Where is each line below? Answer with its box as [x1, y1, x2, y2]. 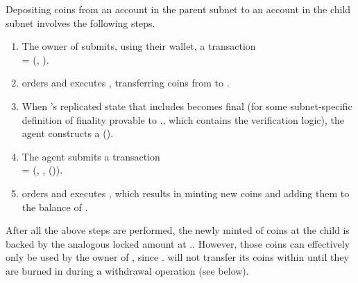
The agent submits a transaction [22, 149, 160, 163]
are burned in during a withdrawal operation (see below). [6, 263, 249, 277]
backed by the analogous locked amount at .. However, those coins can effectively [6, 236, 350, 250]
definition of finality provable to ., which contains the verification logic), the [22, 112, 344, 127]
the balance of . [22, 199, 88, 214]
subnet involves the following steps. [6, 15, 155, 30]
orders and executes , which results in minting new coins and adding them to [22, 185, 350, 200]
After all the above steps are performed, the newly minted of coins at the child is [6, 223, 350, 237]
